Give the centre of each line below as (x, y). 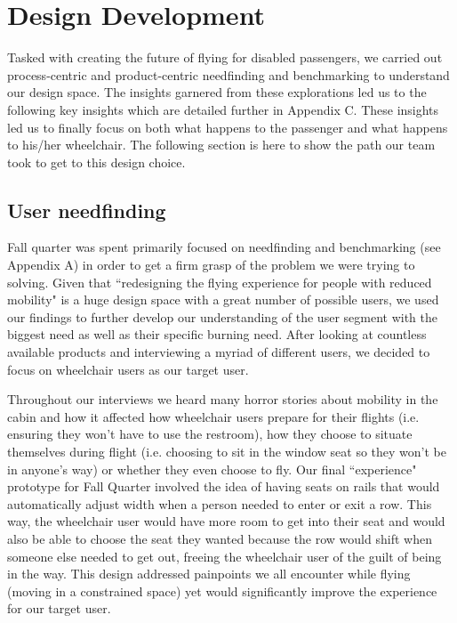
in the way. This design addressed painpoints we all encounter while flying (209, 574)
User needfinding (87, 210)
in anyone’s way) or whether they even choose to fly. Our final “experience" (212, 469)
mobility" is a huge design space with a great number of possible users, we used (223, 299)
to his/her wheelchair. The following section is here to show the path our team (221, 145)
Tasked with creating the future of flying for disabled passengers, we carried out (225, 57)
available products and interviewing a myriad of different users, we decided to (219, 352)
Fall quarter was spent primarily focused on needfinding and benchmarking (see (224, 247)
